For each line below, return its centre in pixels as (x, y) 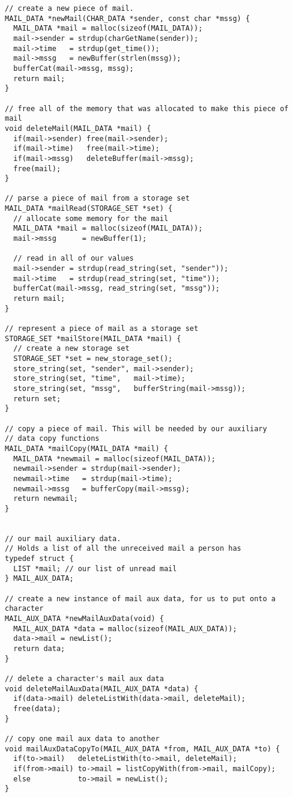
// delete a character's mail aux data (84, 678)
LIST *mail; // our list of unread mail (95, 568)
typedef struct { (39, 559)
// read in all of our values (74, 259)
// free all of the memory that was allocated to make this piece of (147, 108)
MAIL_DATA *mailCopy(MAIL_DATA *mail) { (87, 448)
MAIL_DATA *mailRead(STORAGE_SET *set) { (89, 209)
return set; (37, 398)
